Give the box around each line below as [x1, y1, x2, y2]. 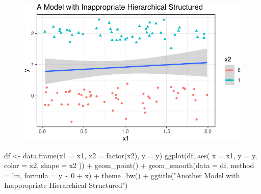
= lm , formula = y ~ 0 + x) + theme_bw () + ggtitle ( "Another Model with [4, 170, 240, 180]
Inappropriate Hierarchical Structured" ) [4, 180, 128, 190]
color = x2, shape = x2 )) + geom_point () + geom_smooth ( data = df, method [4, 160, 254, 171]
